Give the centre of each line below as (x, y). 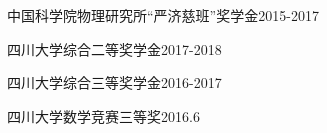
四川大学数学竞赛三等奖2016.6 (103, 115)
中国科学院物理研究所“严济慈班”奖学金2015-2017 (163, 15)
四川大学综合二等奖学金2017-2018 (114, 48)
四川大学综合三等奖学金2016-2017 (114, 82)
